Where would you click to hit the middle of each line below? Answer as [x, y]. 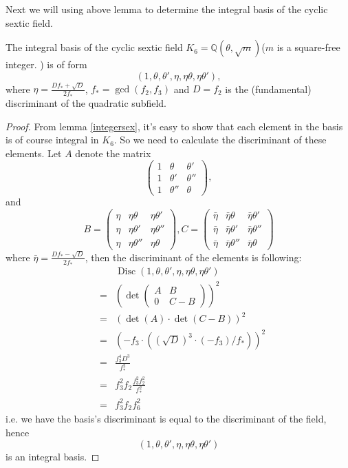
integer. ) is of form [46, 64]
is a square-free [308, 47]
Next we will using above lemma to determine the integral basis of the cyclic [167, 9]
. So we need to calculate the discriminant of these [220, 140]
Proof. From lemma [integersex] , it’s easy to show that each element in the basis [174, 126]
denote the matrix [113, 153]
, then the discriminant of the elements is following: [193, 257]
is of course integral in [52, 140]
